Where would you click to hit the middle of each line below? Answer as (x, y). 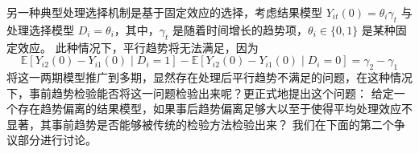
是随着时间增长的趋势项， (241, 29)
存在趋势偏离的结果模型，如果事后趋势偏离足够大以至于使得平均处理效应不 (215, 109)
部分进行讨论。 (57, 140)
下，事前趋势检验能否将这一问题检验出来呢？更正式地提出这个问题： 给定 (200, 93)
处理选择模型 (40, 29)
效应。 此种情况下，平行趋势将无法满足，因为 (138, 47)
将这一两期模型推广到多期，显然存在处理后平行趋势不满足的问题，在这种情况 (209, 76)
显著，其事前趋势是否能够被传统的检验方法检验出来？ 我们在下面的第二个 (200, 124)
